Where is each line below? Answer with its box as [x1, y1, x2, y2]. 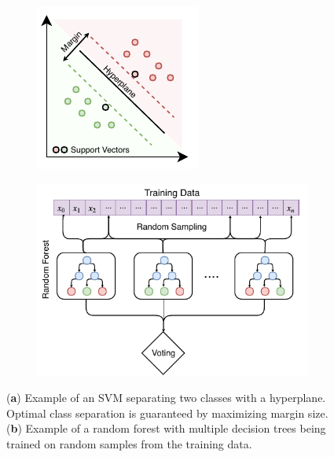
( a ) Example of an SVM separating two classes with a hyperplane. [6, 389, 326, 406]
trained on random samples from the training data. [6, 435, 252, 451]
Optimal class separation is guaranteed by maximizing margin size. [6, 404, 328, 421]
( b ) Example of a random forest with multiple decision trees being [6, 420, 326, 437]
